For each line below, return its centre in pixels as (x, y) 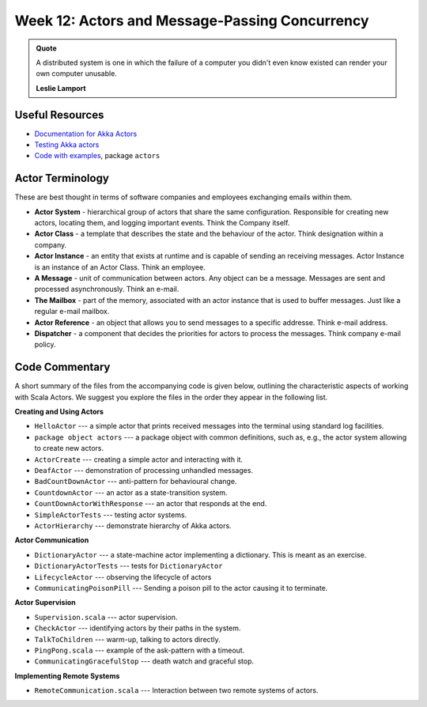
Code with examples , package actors (97, 156)
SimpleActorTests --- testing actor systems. (111, 515)
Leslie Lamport (61, 88)
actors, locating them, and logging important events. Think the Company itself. (162, 223)
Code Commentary (62, 367)
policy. (45, 345)
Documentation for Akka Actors (86, 134)
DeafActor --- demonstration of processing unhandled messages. (144, 471)
